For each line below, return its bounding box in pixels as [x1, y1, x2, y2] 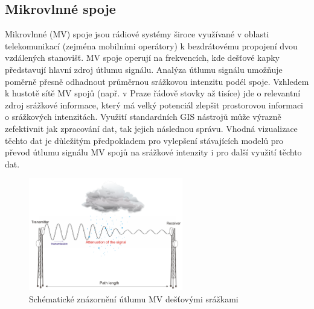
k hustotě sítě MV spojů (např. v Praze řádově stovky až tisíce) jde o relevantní [5, 87, 301, 99]
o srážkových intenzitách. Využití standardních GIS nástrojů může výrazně [5, 110, 281, 123]
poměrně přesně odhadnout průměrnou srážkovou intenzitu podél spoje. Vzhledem [5, 75, 309, 87]
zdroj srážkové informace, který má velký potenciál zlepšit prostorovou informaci [5, 98, 304, 111]
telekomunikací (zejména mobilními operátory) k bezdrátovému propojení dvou [5, 39, 298, 52]
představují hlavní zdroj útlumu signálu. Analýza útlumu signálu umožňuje [5, 63, 283, 75]
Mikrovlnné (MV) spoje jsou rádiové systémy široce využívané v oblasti [5, 28, 269, 40]
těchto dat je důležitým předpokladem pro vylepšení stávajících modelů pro [5, 134, 284, 146]
